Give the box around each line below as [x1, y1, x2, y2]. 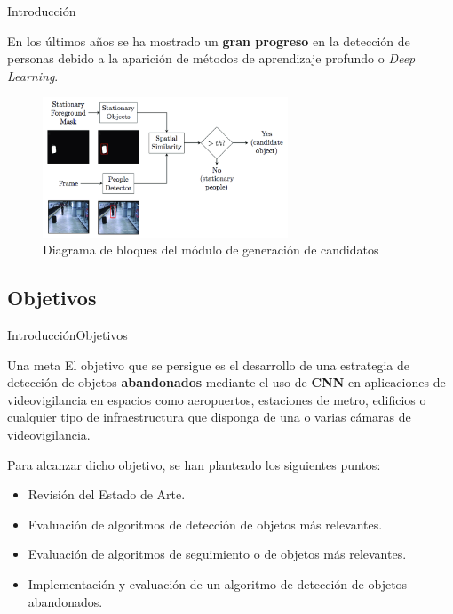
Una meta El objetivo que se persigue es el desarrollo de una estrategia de [7, 355, 409, 374]
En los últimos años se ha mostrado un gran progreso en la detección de [7, 31, 410, 50]
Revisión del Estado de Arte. [28, 485, 186, 504]
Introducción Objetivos [7, 326, 128, 344]
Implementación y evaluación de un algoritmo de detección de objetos [28, 574, 408, 593]
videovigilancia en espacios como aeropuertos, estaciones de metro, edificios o [7, 390, 426, 408]
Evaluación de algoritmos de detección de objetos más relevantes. [28, 514, 383, 533]
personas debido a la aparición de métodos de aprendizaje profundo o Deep [7, 49, 416, 68]
